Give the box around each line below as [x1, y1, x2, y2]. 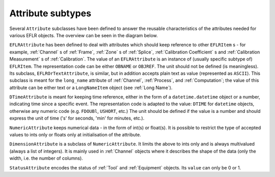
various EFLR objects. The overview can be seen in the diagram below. [9, 32, 158, 38]
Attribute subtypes [9, 8, 92, 19]
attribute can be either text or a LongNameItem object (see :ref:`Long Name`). [9, 84, 173, 91]
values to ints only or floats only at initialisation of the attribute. [9, 132, 141, 138]
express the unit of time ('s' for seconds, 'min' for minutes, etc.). [9, 115, 145, 122]
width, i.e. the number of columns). [9, 155, 84, 161]
